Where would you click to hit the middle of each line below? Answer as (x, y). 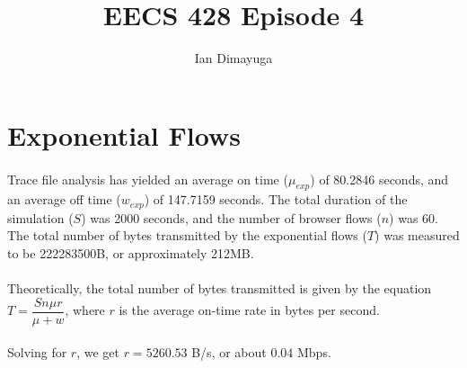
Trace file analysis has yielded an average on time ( (148, 179)
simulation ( (40, 217)
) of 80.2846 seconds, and (379, 179)
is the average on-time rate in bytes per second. (249, 310)
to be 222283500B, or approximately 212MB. (131, 252)
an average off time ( (64, 199)
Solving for (37, 352)
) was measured (417, 235)
